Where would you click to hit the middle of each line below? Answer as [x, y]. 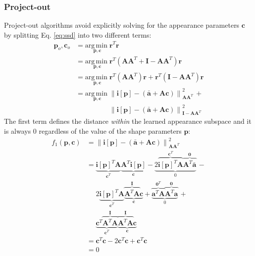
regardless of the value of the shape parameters [110, 130]
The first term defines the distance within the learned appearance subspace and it [128, 121]
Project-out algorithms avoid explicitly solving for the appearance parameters [122, 25]
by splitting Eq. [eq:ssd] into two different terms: [78, 34]
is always [18, 130]
